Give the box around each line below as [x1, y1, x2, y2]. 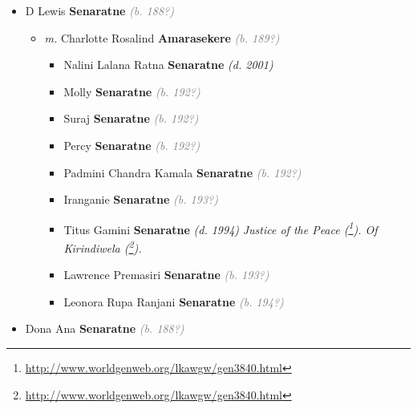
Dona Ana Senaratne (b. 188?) [25, 320, 184, 337]
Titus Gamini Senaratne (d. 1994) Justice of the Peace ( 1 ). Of [63, 218, 378, 237]
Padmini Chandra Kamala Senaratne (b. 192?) [63, 164, 302, 180]
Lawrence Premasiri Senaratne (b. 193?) [63, 266, 269, 283]
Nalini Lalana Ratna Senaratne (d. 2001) [63, 56, 273, 73]
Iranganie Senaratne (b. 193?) [63, 191, 218, 208]
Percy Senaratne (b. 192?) [63, 136, 200, 153]
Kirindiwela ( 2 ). [63, 237, 142, 256]
